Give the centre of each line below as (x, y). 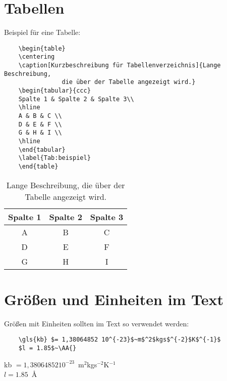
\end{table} (38, 166)
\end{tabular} (42, 150)
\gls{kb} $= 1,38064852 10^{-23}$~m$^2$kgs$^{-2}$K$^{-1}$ (120, 340)
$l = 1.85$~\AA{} (47, 348)
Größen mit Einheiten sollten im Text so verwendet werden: (97, 323)
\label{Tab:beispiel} (54, 158)
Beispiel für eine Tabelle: (42, 32)
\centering (37, 57)
